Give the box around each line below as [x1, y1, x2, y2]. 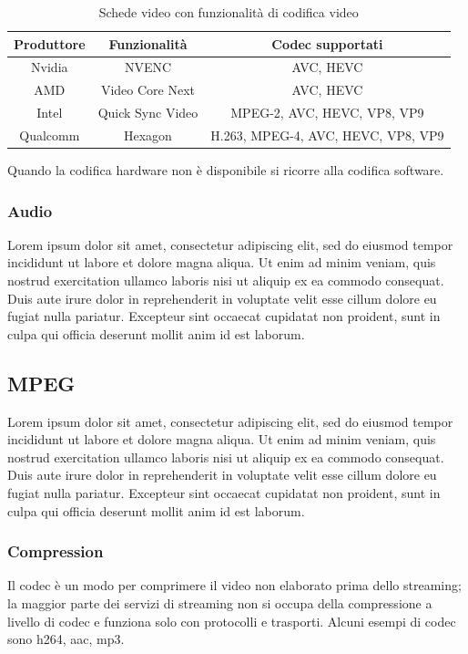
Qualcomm [19, 125, 80, 144]
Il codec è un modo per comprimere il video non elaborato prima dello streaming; [7, 576, 462, 595]
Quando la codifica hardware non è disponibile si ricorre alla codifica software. [7, 161, 444, 180]
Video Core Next [100, 80, 196, 99]
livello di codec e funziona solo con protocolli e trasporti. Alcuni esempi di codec [7, 611, 456, 630]
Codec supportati [271, 34, 383, 53]
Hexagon [124, 125, 172, 144]
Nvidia [31, 57, 68, 77]
